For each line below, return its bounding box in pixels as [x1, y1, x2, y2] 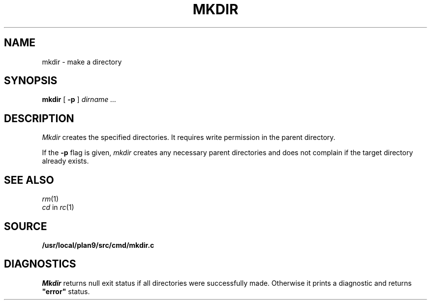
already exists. [42, 157, 89, 166]
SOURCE [4, 220, 47, 233]
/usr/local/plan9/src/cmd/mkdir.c [42, 240, 154, 249]
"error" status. [42, 287, 90, 296]
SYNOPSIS [4, 74, 58, 87]
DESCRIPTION [4, 112, 74, 125]
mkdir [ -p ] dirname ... [42, 95, 117, 104]
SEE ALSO [4, 173, 54, 186]
